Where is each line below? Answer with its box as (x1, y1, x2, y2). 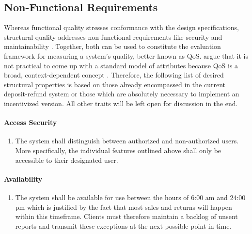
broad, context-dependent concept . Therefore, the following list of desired (4, 70, 224, 80)
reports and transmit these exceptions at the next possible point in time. (15, 220, 232, 231)
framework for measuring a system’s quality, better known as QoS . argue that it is (4, 50, 248, 61)
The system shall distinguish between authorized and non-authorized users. (15, 136, 239, 146)
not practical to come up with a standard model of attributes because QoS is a (4, 60, 238, 70)
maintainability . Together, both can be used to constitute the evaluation (4, 41, 221, 51)
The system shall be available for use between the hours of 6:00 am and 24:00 (15, 192, 246, 202)
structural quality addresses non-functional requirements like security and (4, 31, 222, 42)
